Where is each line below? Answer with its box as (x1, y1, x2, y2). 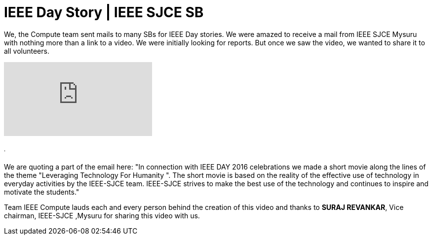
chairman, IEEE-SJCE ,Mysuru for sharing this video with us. (4, 211, 200, 220)
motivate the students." (4, 188, 79, 197)
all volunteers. (4, 46, 49, 55)
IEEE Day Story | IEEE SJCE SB (4, 4, 204, 21)
